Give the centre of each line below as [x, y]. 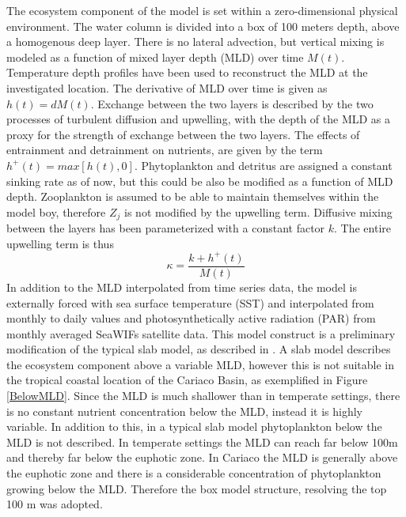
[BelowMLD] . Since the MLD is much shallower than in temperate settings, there [203, 396]
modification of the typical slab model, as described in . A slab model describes [199, 349]
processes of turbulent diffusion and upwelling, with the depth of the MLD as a [199, 119]
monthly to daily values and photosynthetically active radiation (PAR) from [191, 318]
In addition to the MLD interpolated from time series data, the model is [182, 287]
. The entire [363, 228]
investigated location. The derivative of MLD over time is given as [167, 87]
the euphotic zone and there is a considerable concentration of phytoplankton [194, 473]
